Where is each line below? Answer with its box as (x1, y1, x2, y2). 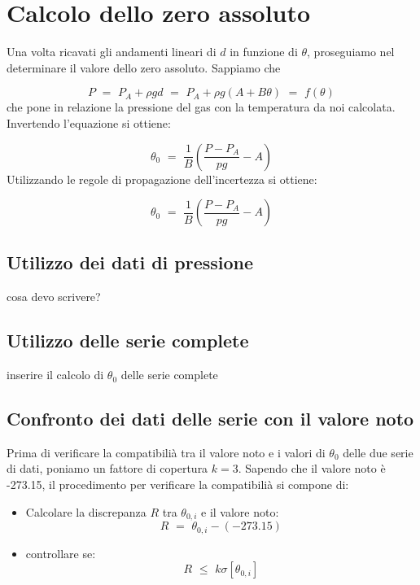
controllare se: (25, 544, 96, 561)
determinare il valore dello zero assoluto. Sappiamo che (7, 59, 281, 76)
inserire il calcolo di (7, 366, 104, 383)
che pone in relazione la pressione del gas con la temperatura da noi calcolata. (7, 98, 396, 116)
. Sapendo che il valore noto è (238, 460, 386, 477)
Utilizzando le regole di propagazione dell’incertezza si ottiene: (7, 170, 317, 187)
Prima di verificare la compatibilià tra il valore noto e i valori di (7, 443, 326, 461)
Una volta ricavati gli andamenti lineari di (7, 43, 217, 60)
